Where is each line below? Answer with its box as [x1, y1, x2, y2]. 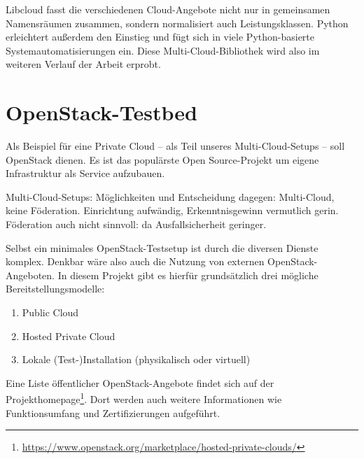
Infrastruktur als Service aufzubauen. [6, 166, 165, 181]
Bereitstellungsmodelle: [6, 281, 105, 296]
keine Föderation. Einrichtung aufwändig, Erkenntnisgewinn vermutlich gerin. [6, 203, 339, 218]
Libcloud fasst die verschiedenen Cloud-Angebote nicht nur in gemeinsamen [6, 2, 330, 16]
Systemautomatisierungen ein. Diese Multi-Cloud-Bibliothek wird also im [6, 43, 320, 57]
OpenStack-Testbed [6, 98, 197, 127]
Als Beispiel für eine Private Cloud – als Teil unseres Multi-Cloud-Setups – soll [6, 139, 345, 153]
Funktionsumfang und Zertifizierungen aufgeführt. [6, 405, 220, 420]
